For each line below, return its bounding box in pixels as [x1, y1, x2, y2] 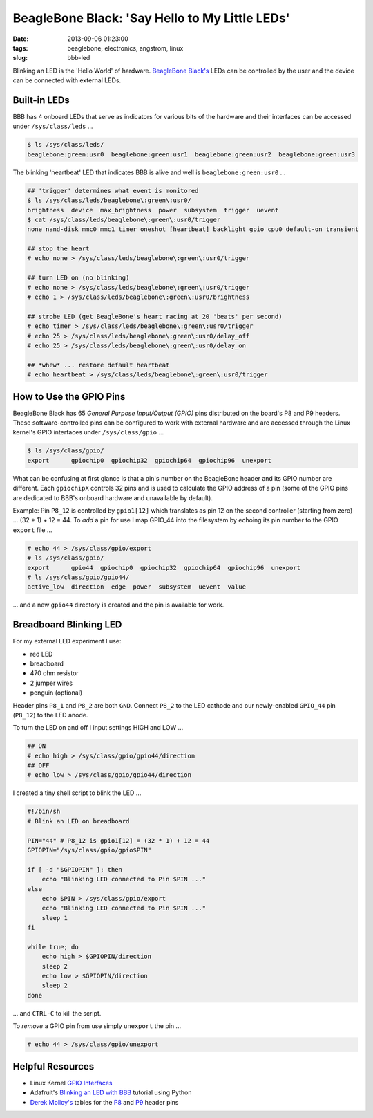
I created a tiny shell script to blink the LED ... [12, 789, 142, 797]
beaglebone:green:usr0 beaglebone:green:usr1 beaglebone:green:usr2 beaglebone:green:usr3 [27, 150, 356, 158]
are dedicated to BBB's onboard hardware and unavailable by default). [12, 493, 213, 502]
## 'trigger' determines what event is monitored [27, 187, 199, 194]
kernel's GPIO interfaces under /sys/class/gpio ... [12, 428, 164, 437]
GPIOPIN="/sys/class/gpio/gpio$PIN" [27, 846, 152, 854]
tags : [12, 44, 28, 52]
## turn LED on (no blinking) [27, 274, 130, 282]
